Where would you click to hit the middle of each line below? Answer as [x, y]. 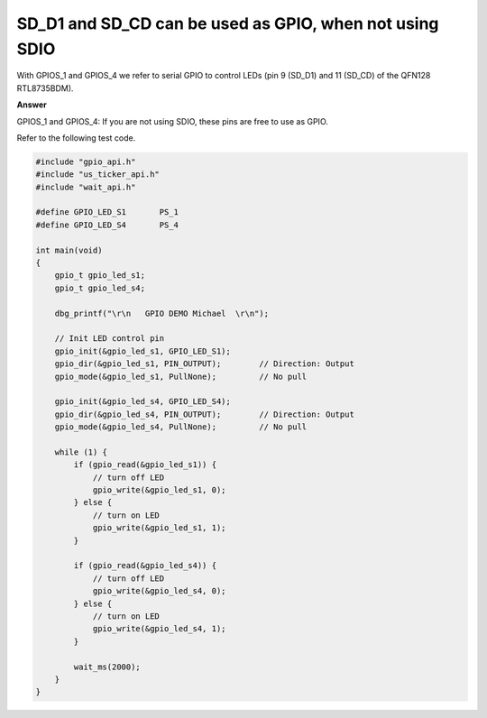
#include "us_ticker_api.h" [97, 175]
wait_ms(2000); [107, 667]
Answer [32, 105]
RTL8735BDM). [45, 88]
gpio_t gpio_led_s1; [100, 276]
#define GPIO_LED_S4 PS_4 [107, 225]
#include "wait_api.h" [86, 187]
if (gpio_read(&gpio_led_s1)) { [145, 465]
